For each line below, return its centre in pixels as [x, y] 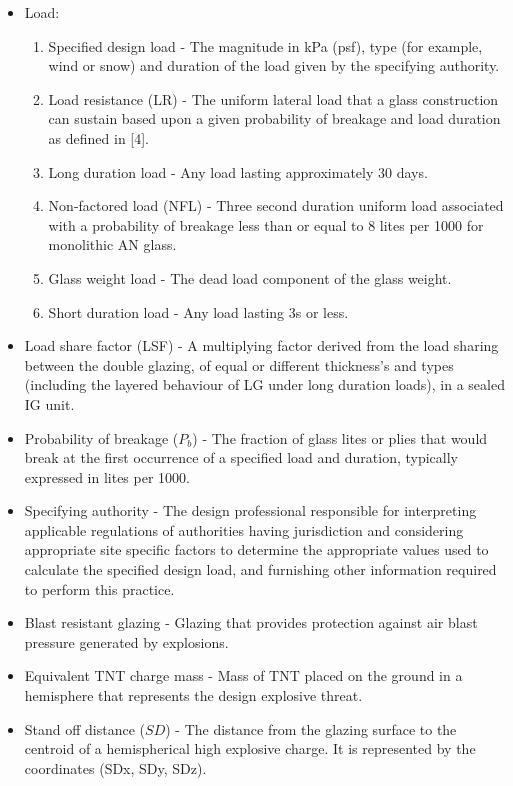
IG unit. [49, 403]
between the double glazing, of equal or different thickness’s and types [239, 364]
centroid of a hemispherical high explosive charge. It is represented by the [250, 748]
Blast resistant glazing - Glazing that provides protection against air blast [251, 622]
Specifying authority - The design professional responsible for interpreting [250, 510]
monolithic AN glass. [112, 244]
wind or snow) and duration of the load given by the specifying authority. [274, 65]
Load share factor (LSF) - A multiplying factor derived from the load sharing [261, 345]
